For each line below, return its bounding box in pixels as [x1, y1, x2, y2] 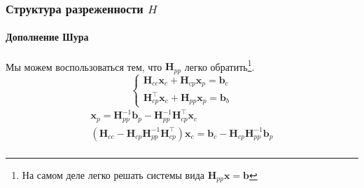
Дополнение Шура [6, 29, 89, 44]
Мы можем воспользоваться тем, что [6, 59, 162, 74]
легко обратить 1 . [184, 57, 255, 74]
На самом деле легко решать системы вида [22, 167, 205, 182]
